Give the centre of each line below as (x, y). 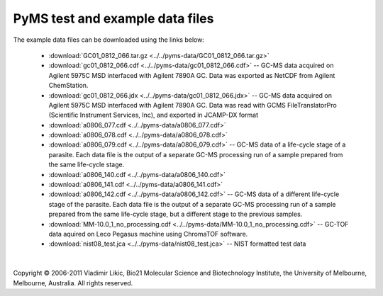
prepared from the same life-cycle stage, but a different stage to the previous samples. (176, 214)
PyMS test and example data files (113, 18)
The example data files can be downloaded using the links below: (109, 40)
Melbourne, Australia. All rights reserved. (73, 283)
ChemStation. (68, 86)
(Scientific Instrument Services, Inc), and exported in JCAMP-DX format (154, 115)
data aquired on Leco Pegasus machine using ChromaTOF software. (148, 234)
